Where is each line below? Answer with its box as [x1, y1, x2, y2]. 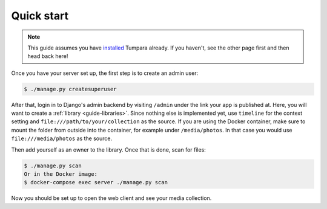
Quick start [11, 9, 69, 22]
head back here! [27, 53, 68, 60]
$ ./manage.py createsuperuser [24, 85, 117, 92]
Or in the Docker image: [24, 171, 98, 178]
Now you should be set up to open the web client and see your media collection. [11, 195, 212, 202]
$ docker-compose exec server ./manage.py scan [24, 179, 168, 186]
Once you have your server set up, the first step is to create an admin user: [11, 69, 199, 77]
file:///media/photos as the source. [11, 135, 112, 142]
